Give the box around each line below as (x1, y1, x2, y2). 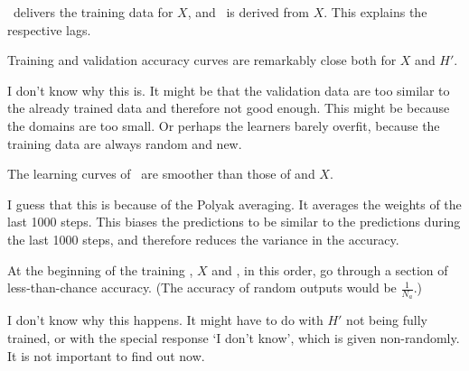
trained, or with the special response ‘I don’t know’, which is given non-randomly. (7, 328, 460, 347)
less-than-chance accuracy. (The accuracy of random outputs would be (7, 278, 397, 297)
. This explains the (324, 3, 427, 21)
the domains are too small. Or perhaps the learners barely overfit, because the (7, 116, 440, 134)
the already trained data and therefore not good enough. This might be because (7, 98, 450, 117)
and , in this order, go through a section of (211, 260, 448, 279)
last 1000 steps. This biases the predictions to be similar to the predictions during (7, 212, 461, 231)
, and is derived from (187, 3, 309, 21)
